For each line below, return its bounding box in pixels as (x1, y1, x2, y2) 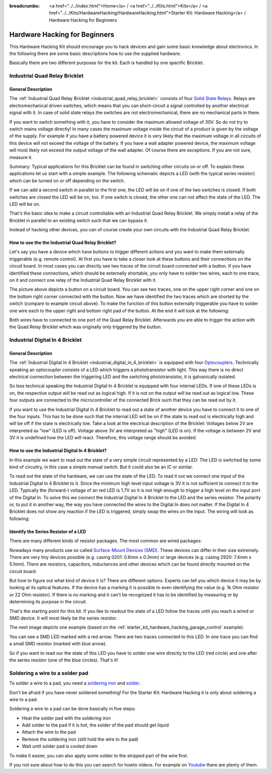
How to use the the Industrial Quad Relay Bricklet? (9, 240, 117, 246)
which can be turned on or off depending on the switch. (9, 177, 125, 184)
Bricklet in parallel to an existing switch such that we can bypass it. (9, 217, 149, 223)
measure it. (9, 154, 33, 160)
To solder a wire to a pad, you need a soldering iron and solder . (9, 680, 141, 686)
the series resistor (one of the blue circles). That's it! (9, 657, 118, 663)
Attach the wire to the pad (22, 729, 76, 735)
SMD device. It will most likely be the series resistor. (9, 615, 117, 621)
